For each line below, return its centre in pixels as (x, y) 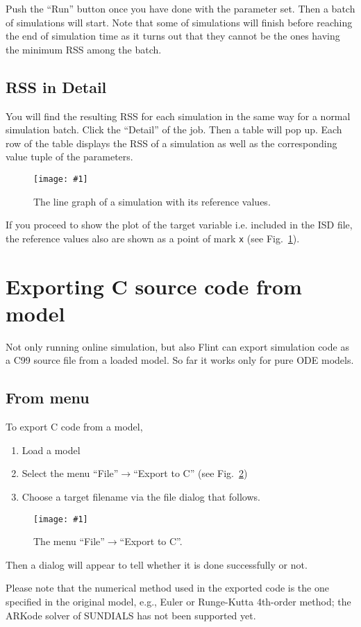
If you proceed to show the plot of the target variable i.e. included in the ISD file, (179, 225)
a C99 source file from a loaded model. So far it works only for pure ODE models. (180, 360)
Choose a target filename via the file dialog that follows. (141, 496)
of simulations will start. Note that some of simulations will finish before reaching (179, 22)
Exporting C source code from (154, 286)
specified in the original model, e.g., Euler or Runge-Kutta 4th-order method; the (178, 601)
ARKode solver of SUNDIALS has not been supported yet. (131, 615)
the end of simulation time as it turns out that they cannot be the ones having (173, 36)
